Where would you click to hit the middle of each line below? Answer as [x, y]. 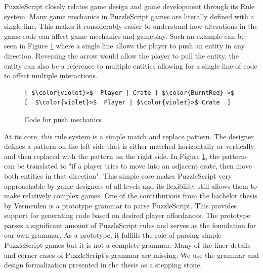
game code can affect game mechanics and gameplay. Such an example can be [124, 36]
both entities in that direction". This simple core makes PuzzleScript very [118, 175]
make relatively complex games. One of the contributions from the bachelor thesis [131, 196]
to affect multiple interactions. [51, 75]
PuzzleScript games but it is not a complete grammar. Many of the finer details [127, 245]
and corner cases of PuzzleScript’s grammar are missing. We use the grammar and [131, 255]
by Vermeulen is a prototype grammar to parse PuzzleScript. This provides [121, 205]
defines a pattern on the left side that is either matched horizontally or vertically [129, 146]
